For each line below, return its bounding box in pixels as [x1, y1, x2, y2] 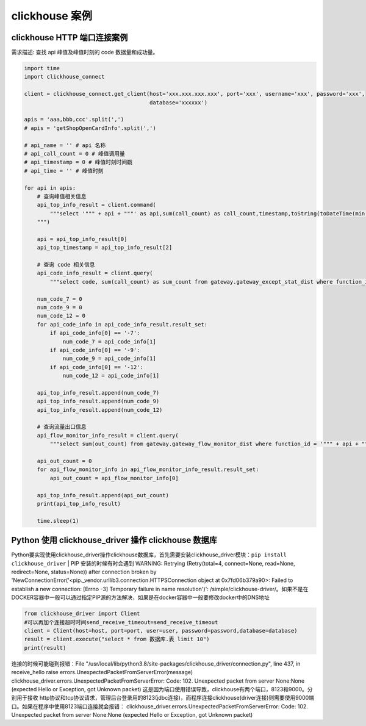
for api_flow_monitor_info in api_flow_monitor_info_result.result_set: [37, 466, 259, 473]
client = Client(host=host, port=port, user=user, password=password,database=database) [24, 627, 298, 634]
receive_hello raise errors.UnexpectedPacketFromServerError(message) [11, 669, 193, 676]
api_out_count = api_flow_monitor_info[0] [49, 475, 179, 481]
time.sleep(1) [37, 517, 79, 524]
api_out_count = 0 [37, 458, 92, 465]
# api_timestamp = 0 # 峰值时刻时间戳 [24, 159, 133, 166]
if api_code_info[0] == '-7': [49, 329, 140, 337]
